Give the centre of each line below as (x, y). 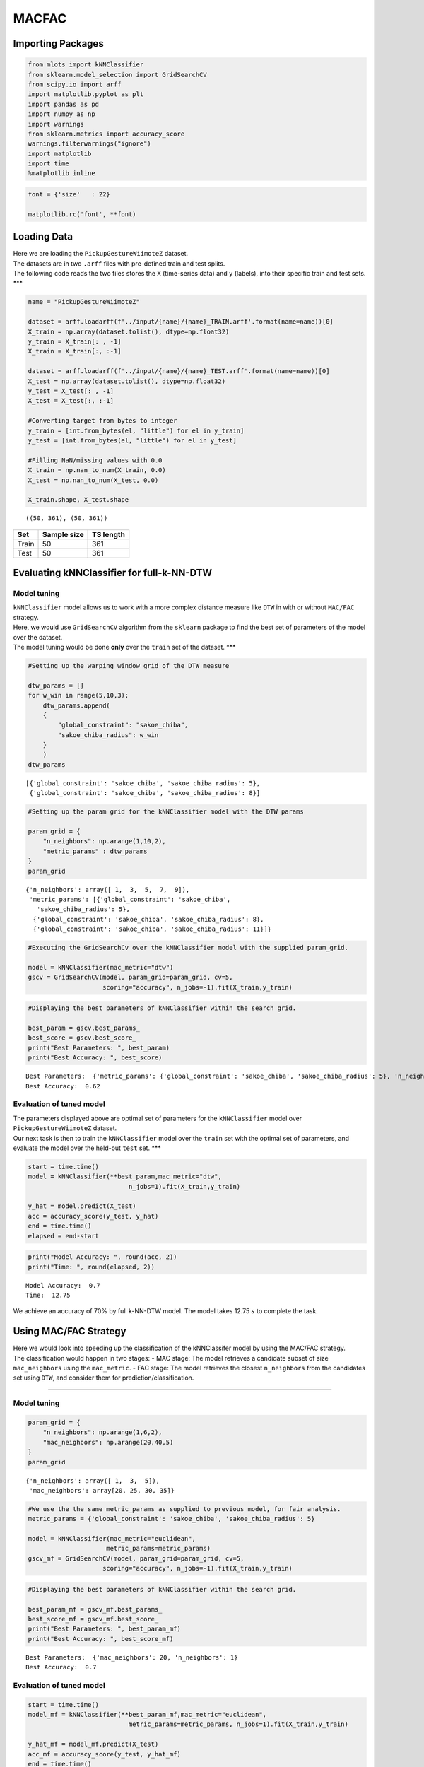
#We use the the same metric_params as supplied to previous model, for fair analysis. (184, 1509)
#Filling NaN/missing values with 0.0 (95, 460)
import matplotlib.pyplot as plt (86, 94)
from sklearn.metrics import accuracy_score (106, 134)
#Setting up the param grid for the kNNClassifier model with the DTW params (166, 812)
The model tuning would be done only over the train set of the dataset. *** (124, 647)
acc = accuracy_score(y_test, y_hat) (93, 1216)
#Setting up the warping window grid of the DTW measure (129, 665)
